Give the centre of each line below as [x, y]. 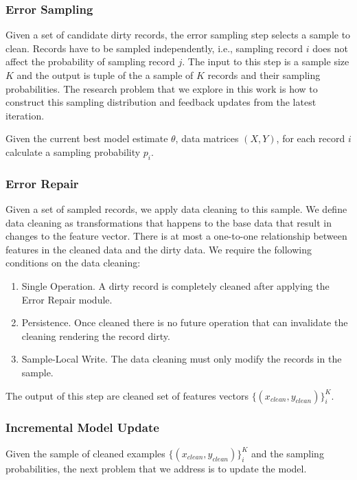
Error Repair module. [67, 299]
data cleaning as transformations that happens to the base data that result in [169, 222]
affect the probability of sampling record [90, 61]
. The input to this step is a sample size [266, 61]
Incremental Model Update [82, 427]
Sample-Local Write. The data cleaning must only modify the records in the [182, 359]
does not [330, 48]
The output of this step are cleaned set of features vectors [127, 395]
